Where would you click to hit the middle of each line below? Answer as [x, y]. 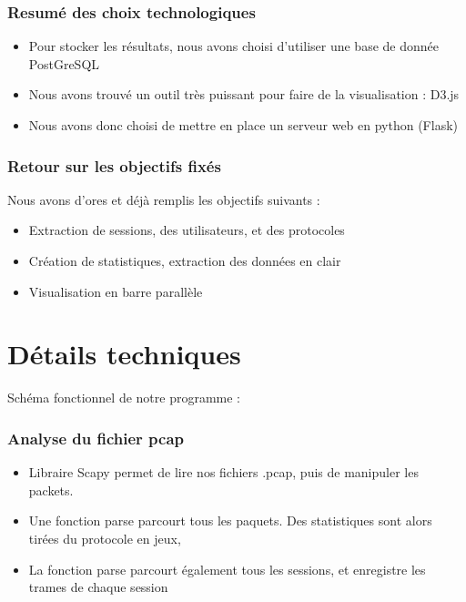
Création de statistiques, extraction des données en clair [185, 260]
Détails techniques [124, 354]
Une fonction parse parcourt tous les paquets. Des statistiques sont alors [230, 520]
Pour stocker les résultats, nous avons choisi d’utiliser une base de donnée [233, 46]
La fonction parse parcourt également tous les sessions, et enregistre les [227, 569]
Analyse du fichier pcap [96, 438]
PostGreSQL [64, 63]
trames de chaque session [98, 587]
